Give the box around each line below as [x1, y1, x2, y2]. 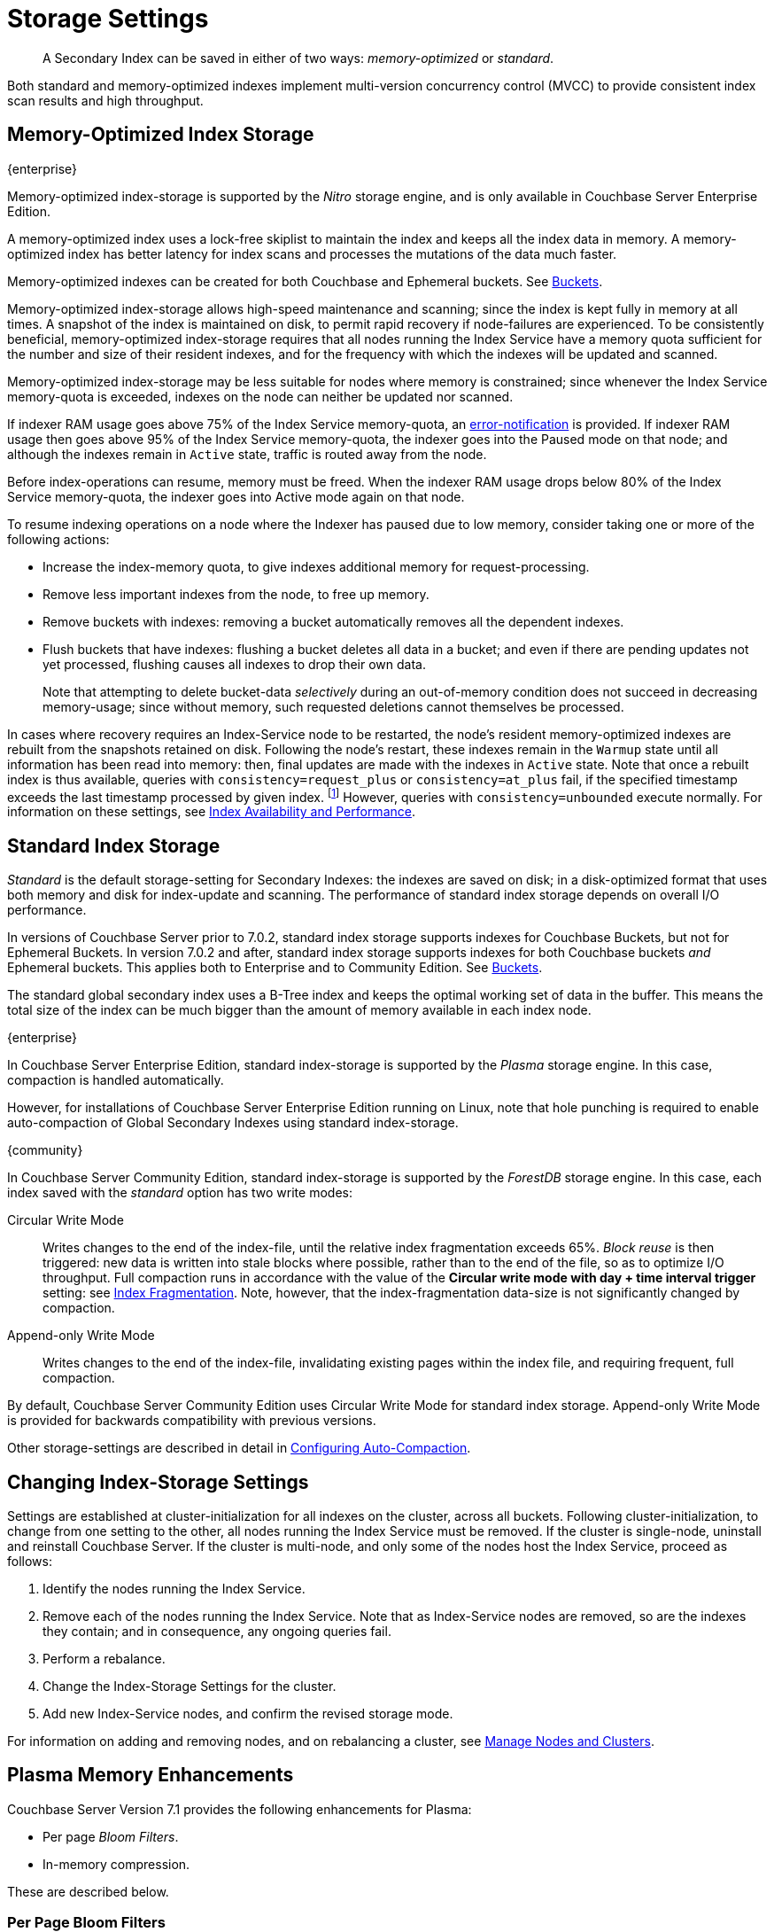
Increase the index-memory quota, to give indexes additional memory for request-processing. [43, 558, 590, 574]
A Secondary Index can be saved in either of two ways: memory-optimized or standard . [43, 50, 554, 66]
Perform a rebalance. [43, 1650, 166, 1666]
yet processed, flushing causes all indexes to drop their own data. [43, 656, 426, 672]
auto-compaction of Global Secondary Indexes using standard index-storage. [7, 1115, 459, 1131]
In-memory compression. [43, 1856, 190, 1872]
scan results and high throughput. [7, 92, 204, 108]
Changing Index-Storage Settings [7, 1470, 309, 1493]
